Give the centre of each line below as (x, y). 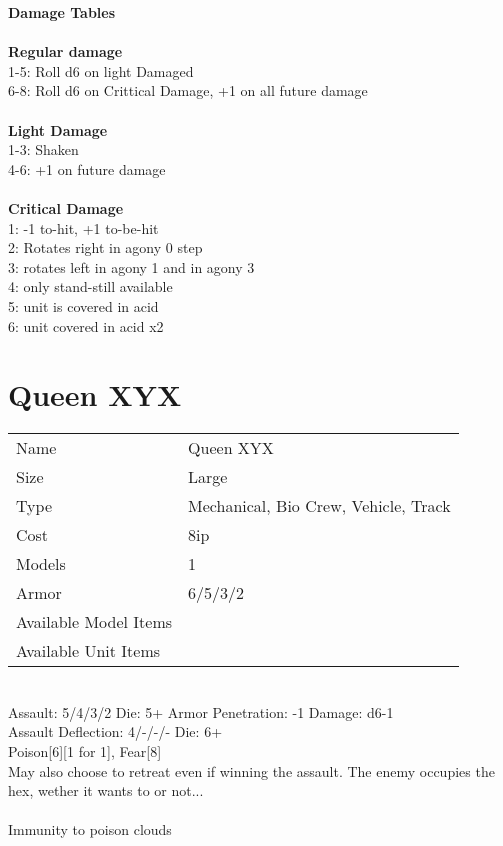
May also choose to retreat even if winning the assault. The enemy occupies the (251, 770)
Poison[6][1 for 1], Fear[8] (85, 751)
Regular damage (65, 51)
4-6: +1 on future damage (87, 168)
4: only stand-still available (90, 286)
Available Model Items (94, 622)
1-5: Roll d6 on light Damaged (101, 70)
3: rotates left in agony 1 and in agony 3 (131, 266)
